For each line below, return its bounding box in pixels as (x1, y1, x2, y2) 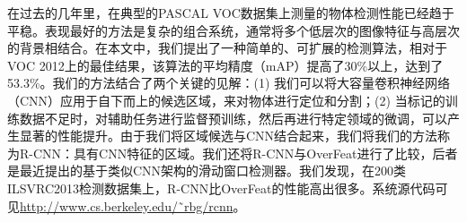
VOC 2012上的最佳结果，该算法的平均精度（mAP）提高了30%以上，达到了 (7, 55, 444, 74)
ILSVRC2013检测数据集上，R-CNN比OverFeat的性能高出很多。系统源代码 (7, 178, 436, 197)
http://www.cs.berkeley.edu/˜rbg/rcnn (20, 196, 233, 215)
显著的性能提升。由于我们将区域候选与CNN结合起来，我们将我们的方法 (19, 126, 438, 145)
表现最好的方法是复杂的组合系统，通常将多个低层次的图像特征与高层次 (44, 21, 460, 39)
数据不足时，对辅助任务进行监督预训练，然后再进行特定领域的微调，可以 (19, 108, 447, 127)
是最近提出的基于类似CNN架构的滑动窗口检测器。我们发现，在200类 (7, 161, 407, 180)
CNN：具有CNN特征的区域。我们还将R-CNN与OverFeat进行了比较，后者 (32, 143, 458, 162)
